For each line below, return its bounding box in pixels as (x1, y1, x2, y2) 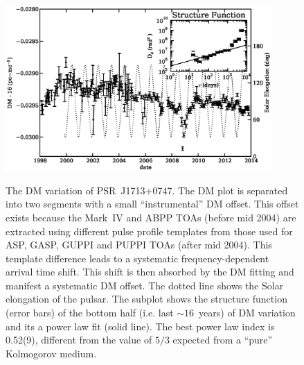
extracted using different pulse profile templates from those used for (6, 223, 293, 238)
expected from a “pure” (172, 332, 273, 347)
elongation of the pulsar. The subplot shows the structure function (6, 291, 287, 306)
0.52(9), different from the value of (6, 332, 152, 347)
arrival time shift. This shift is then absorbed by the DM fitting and (6, 264, 294, 279)
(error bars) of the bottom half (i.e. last (6, 305, 174, 320)
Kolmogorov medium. (6, 346, 97, 360)
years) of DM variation (199, 305, 296, 320)
